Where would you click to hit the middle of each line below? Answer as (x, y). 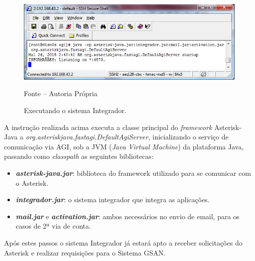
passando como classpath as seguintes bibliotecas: (79, 156)
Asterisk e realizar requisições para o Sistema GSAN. (85, 252)
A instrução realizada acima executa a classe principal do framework (108, 127)
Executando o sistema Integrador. (75, 110)
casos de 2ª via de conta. (53, 226)
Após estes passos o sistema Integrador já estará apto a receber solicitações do (123, 242)
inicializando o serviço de (190, 137)
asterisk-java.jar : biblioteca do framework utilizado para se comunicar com (133, 173)
